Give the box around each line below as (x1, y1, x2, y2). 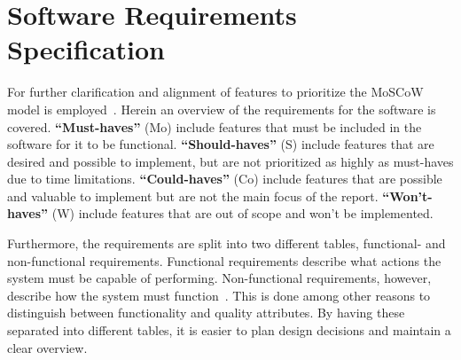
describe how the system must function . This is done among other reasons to (7, 286, 431, 304)
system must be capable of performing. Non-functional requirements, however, (7, 269, 432, 287)
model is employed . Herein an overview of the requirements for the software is (7, 99, 436, 118)
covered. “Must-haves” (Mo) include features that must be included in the (7, 117, 422, 136)
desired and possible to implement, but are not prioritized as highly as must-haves (7, 152, 454, 170)
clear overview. (7, 338, 88, 356)
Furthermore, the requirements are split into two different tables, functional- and (7, 234, 446, 253)
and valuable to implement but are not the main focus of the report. (7, 186, 379, 205)
